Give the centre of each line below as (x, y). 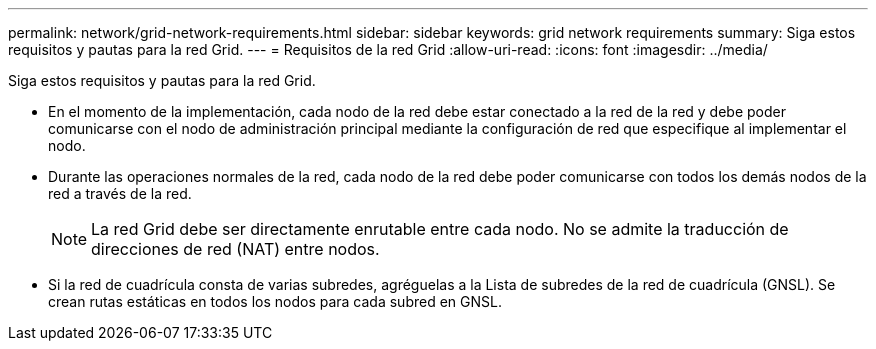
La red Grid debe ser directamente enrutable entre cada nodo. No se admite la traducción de (440, 229)
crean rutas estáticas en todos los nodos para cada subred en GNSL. (275, 301)
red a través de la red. (120, 193)
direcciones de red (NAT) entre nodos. (235, 249)
